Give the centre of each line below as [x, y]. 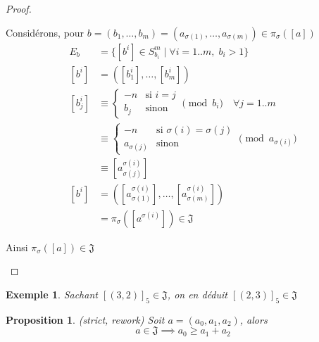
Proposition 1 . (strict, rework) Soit [85, 319]
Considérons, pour [45, 32]
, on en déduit [197, 294]
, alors [254, 319]
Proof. [19, 8]
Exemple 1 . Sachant [52, 294]
